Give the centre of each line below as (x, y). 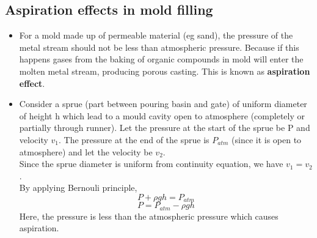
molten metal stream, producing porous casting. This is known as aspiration (165, 71)
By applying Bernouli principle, (78, 188)
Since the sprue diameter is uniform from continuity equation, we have (151, 164)
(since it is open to (267, 139)
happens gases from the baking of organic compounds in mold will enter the (161, 59)
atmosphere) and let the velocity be (86, 151)
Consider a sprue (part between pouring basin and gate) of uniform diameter (163, 104)
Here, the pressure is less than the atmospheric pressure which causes (149, 216)
